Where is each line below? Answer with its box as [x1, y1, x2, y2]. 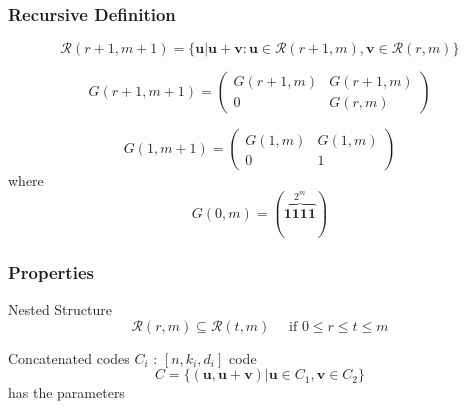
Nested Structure [8, 299, 112, 320]
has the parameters [8, 382, 125, 403]
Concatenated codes [8, 347, 130, 368]
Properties [8, 259, 94, 284]
